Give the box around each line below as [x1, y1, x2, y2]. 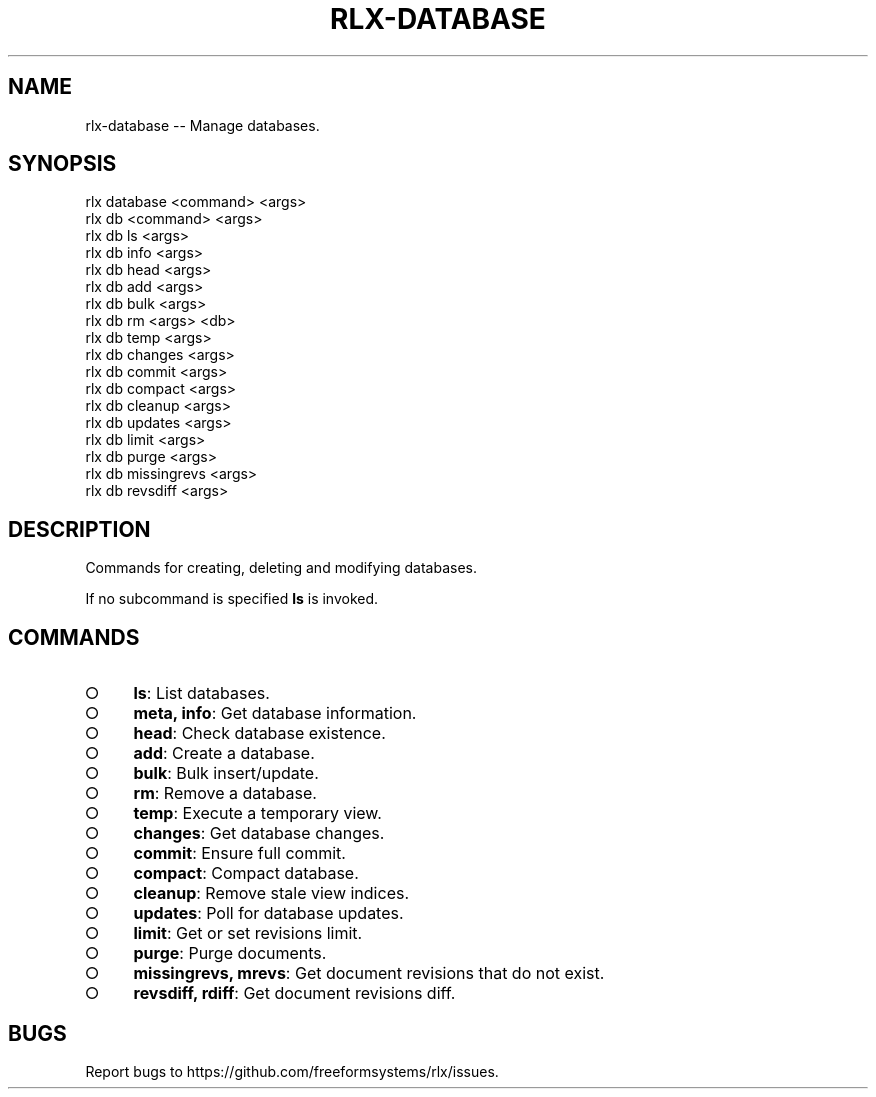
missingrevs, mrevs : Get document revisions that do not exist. [133, 963, 605, 984]
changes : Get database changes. [133, 823, 385, 844]
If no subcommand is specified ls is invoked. [85, 590, 379, 608]
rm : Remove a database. [133, 783, 317, 804]
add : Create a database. [133, 743, 315, 764]
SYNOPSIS [8, 151, 117, 177]
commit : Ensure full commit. [133, 843, 346, 864]
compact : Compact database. [133, 863, 359, 884]
